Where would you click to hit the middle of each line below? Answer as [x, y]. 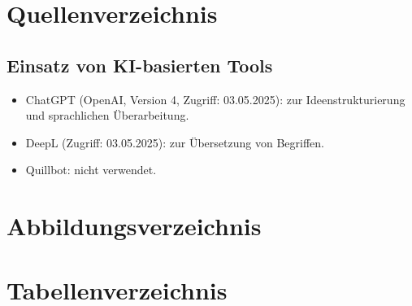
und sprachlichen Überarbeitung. [107, 115]
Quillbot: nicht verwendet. [91, 170]
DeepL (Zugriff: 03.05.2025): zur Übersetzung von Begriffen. [175, 142]
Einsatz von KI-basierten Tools [140, 65]
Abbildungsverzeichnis [134, 226]
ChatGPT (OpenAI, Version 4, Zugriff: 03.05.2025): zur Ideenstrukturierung [215, 99]
